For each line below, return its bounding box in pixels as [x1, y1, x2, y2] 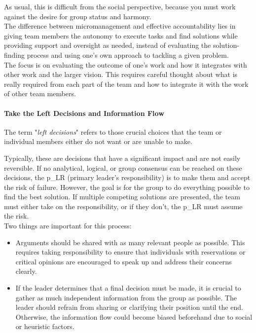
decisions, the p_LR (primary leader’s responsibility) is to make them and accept [4, 172, 251, 183]
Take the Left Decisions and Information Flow [4, 108, 164, 118]
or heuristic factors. [15, 321, 74, 332]
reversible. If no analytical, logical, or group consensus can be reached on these [4, 162, 242, 173]
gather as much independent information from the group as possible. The [15, 292, 237, 302]
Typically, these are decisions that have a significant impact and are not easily [4, 152, 241, 163]
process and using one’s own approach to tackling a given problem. [27, 49, 229, 60]
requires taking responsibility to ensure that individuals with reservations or [15, 247, 246, 257]
